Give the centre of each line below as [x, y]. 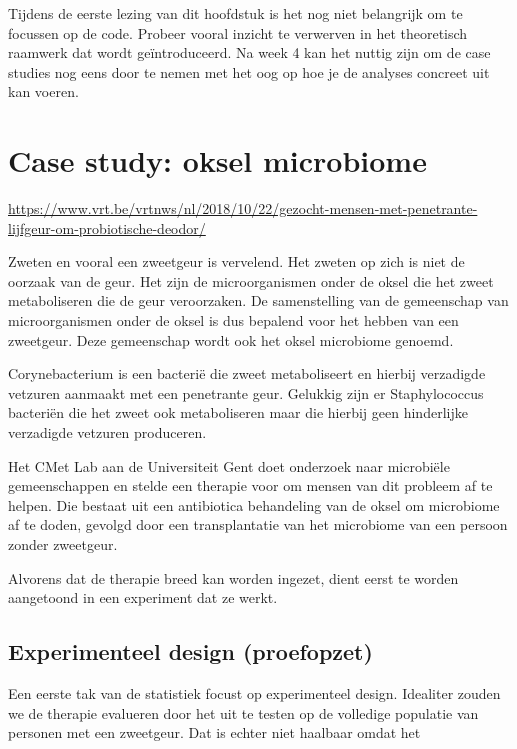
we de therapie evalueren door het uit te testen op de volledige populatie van [243, 712]
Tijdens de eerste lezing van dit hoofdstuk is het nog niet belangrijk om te [235, 13]
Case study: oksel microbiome [217, 160]
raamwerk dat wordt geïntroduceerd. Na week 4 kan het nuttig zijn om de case [249, 52]
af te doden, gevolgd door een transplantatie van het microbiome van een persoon [258, 524]
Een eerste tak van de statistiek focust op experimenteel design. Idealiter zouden [254, 692]
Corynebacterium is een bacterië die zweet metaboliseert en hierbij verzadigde [247, 373]
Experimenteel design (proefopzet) [190, 651]
